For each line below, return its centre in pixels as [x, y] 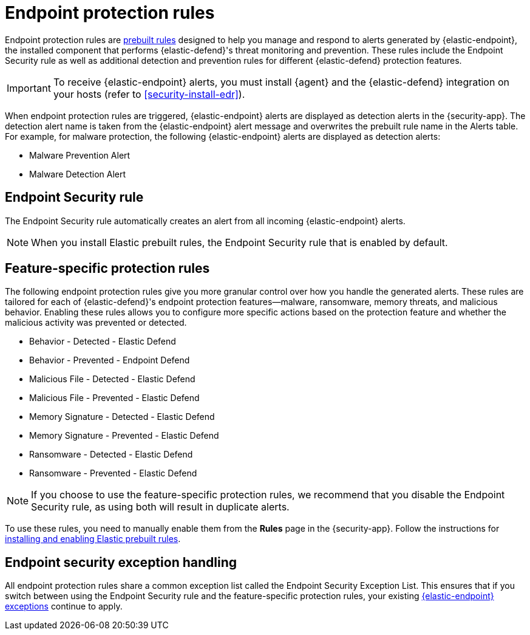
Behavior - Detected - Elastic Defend [103, 342]
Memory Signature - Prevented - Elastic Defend [124, 436]
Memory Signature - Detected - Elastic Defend [122, 417]
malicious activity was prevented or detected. [96, 323]
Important [29, 88]
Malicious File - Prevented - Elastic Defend [114, 398]
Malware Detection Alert [78, 174]
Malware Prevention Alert [80, 155]
